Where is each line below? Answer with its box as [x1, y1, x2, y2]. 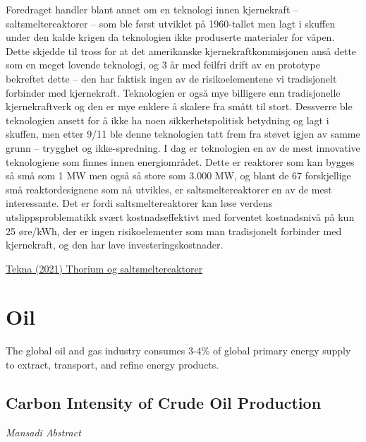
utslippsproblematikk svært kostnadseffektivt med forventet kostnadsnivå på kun [6, 209, 355, 224]
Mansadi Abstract [6, 424, 81, 439]
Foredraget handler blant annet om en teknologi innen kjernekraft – [6, 2, 299, 16]
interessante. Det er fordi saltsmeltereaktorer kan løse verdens [6, 196, 273, 210]
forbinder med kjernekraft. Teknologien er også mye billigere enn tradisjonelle [6, 85, 341, 100]
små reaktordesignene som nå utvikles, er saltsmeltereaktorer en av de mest [6, 181, 332, 196]
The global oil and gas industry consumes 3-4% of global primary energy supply [6, 343, 351, 358]
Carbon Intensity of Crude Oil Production [6, 391, 322, 413]
